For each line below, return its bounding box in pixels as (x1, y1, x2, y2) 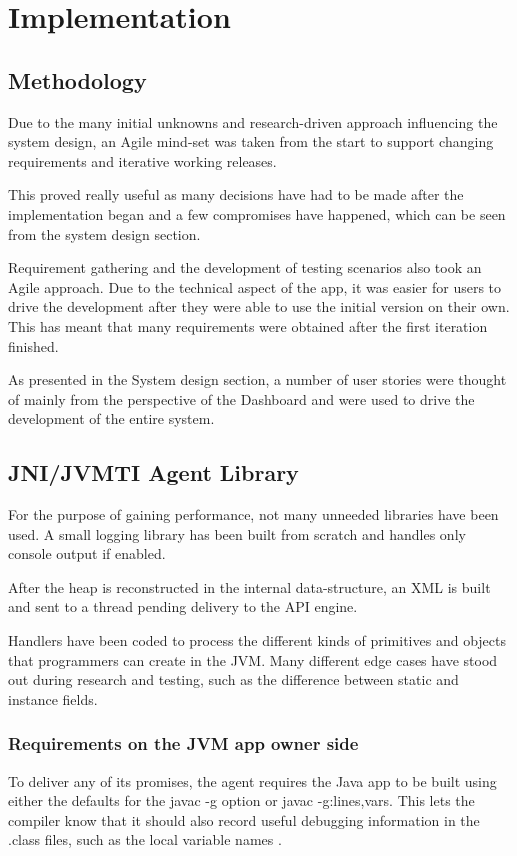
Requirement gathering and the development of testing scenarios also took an (8, 257, 482, 278)
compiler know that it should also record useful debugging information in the (8, 809, 480, 830)
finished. (8, 335, 59, 356)
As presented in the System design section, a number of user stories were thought (8, 369, 507, 390)
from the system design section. (8, 223, 201, 244)
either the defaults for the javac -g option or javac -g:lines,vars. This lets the (8, 790, 475, 811)
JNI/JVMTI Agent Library (8, 457, 299, 488)
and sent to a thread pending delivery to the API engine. (8, 596, 358, 617)
